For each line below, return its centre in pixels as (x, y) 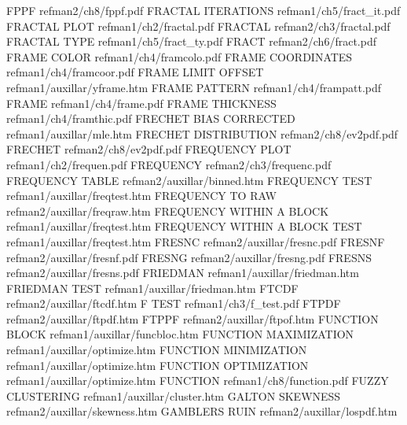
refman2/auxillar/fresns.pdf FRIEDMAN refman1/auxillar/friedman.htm (183, 273)
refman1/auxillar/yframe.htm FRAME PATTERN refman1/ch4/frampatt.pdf (194, 87)
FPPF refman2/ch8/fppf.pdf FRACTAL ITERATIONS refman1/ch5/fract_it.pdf (203, 10)
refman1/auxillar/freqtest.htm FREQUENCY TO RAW (141, 196)
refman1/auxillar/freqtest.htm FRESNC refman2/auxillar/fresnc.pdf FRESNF (196, 241)
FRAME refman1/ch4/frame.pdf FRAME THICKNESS (141, 103)
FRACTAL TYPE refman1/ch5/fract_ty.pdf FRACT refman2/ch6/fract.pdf (191, 41)
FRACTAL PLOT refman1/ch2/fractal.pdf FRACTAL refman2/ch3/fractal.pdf (198, 26)
